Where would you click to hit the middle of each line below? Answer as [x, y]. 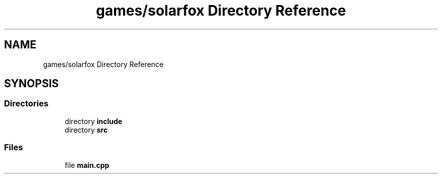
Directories [26, 104]
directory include [94, 121]
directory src [86, 130]
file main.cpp [87, 165]
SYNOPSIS [32, 84]
